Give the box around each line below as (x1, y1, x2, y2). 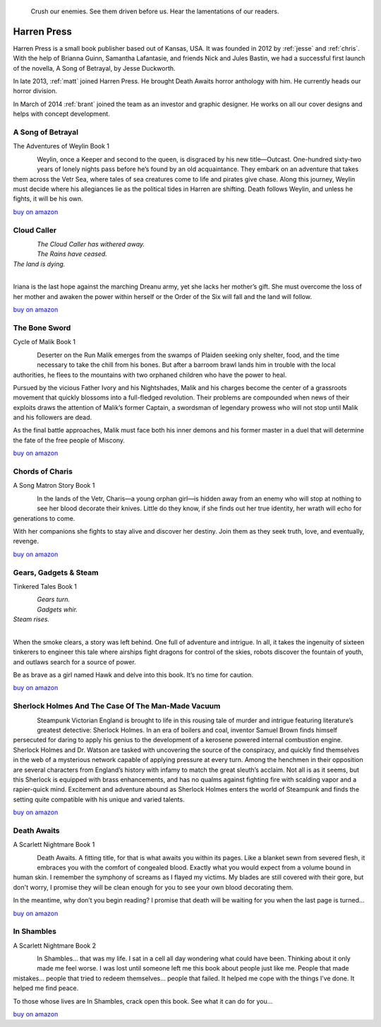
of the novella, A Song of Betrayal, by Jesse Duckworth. (13, 64, 176, 72)
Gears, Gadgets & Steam (13, 568, 99, 577)
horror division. (13, 87, 58, 95)
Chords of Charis (13, 466, 73, 476)
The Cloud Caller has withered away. (37, 240, 145, 248)
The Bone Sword (13, 322, 71, 332)
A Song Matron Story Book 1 (13, 481, 95, 490)
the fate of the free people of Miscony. (13, 435, 126, 445)
